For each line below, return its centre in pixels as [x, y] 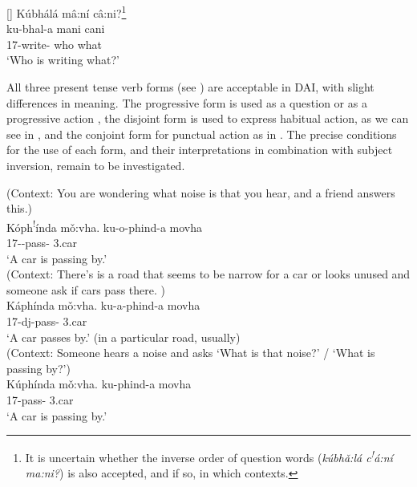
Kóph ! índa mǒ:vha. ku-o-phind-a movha [105, 225]
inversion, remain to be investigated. [96, 165]
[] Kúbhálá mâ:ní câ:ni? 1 [67, 12]
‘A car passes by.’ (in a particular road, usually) [123, 337]
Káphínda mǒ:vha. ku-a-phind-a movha [103, 305]
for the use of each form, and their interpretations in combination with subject [200, 150]
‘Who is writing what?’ [63, 60]
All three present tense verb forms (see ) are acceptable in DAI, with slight [190, 87]
